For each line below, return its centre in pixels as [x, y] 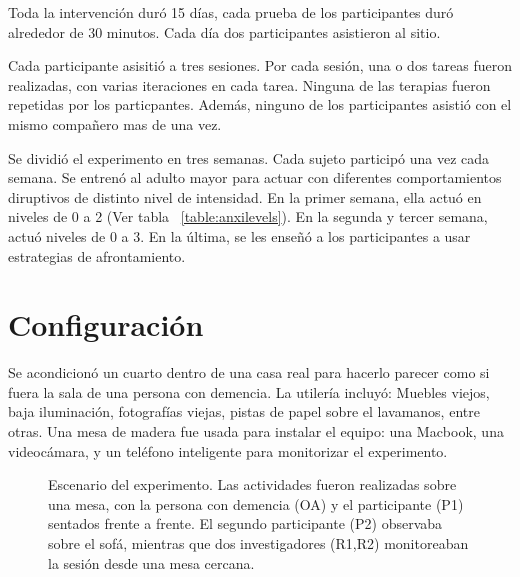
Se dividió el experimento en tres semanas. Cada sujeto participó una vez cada [249, 157]
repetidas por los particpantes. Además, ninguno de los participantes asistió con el [260, 104]
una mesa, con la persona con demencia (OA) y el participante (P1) [256, 503]
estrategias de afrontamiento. [97, 255]
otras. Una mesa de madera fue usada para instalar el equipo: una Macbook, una [256, 431]
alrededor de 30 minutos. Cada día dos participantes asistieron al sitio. [224, 31]
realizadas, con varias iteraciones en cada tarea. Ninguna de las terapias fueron [249, 84]
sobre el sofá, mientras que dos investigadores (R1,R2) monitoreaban [258, 543]
